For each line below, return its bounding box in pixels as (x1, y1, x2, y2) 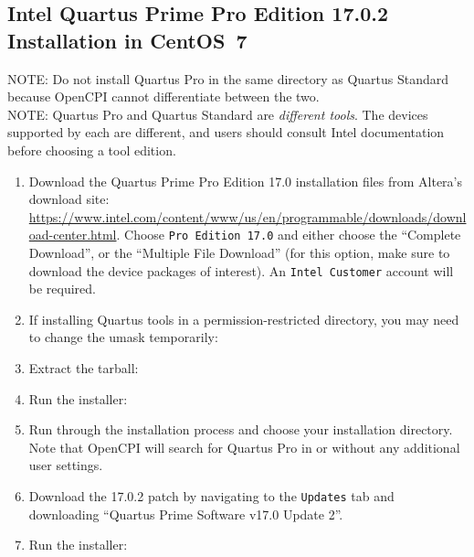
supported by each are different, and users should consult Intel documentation (7, 123, 445, 142)
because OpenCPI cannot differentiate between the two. (7, 87, 320, 106)
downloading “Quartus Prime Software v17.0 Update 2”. (28, 504, 343, 523)
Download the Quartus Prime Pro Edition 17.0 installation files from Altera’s (28, 171, 463, 190)
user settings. (28, 455, 103, 475)
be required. (28, 279, 97, 298)
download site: (28, 189, 110, 209)
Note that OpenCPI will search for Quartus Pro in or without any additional (28, 437, 460, 456)
